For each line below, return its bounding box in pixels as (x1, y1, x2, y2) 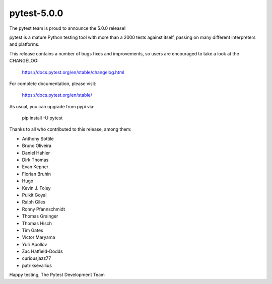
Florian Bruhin (22, 171, 51, 177)
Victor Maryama (22, 234, 55, 240)
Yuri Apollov (22, 241, 47, 247)
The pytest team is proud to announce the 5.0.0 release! (9, 25, 126, 31)
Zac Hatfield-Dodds (22, 248, 63, 254)
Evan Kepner (22, 164, 49, 170)
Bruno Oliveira (22, 143, 52, 149)
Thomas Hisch (22, 220, 52, 226)
